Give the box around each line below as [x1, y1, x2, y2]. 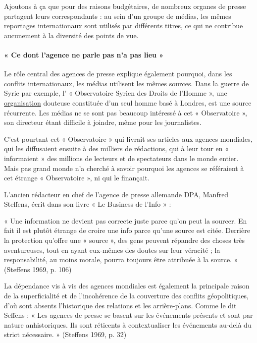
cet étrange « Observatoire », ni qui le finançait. [4, 172, 150, 183]
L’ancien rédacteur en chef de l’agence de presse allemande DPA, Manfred [4, 189, 229, 199]
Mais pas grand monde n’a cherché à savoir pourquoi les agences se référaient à [4, 163, 244, 173]
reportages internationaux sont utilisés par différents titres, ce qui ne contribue [4, 20, 243, 31]
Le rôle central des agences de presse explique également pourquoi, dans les [4, 68, 232, 79]
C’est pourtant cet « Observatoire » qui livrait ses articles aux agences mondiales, [4, 133, 253, 144]
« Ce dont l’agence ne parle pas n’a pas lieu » [4, 49, 164, 59]
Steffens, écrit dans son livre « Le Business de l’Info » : [4, 199, 171, 209]
